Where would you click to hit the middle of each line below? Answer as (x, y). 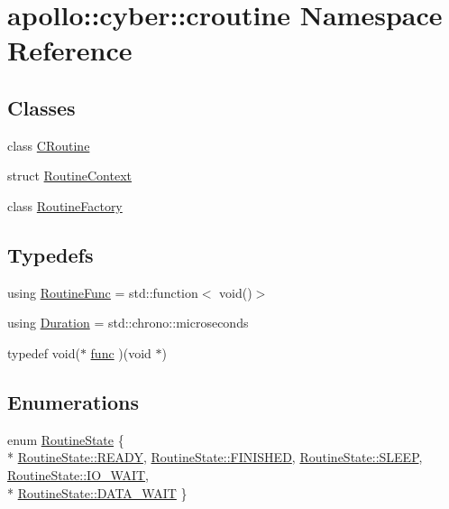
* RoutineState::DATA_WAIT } (97, 492)
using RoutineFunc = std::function (103, 292)
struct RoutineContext (69, 176)
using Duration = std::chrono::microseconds (128, 323)
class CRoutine (49, 145)
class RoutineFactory (65, 205)
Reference (70, 50)
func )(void (121, 352)
